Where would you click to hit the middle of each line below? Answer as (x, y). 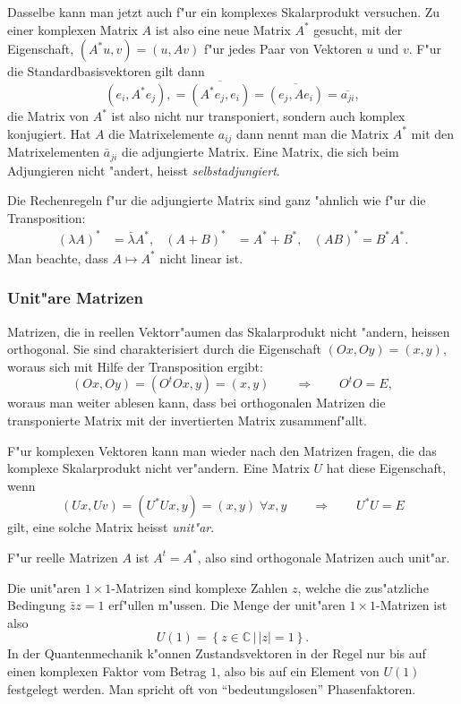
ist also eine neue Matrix (223, 29)
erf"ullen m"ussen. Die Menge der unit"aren (227, 605)
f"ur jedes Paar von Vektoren (283, 49)
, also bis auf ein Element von (298, 670)
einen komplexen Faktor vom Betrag (107, 670)
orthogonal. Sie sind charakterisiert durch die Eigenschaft (165, 349)
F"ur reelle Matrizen (63, 557)
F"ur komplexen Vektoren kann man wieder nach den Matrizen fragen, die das (222, 450)
